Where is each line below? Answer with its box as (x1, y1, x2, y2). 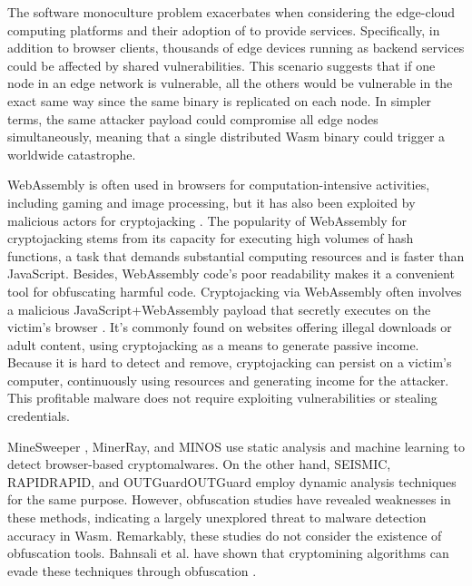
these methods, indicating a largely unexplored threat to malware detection (7, 508, 427, 527)
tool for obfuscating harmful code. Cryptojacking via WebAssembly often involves (7, 281, 462, 300)
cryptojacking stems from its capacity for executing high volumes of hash (7, 229, 414, 248)
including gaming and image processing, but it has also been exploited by (7, 192, 416, 211)
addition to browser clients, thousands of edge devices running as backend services (7, 38, 465, 57)
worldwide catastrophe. (7, 144, 136, 163)
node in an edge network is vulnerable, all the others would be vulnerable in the (7, 73, 453, 93)
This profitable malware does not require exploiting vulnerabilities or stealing (7, 388, 438, 407)
